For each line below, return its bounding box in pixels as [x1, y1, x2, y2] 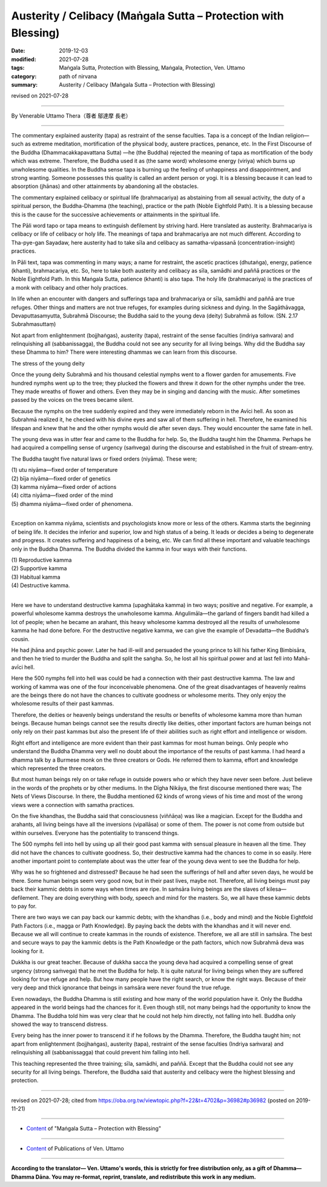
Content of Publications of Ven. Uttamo [26, 1145, 124, 1152]
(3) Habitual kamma [11, 573, 61, 580]
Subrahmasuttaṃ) [11, 321, 56, 328]
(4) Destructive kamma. [11, 582, 70, 589]
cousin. [11, 635, 30, 642]
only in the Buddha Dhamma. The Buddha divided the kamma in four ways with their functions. [11, 545, 248, 553]
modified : [11, 55, 36, 63]
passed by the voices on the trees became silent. [11, 396, 134, 404]
